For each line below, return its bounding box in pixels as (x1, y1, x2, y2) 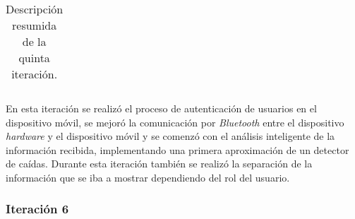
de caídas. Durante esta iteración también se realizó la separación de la (6, 156, 313, 171)
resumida (12, 17, 57, 33)
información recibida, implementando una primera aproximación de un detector (6, 142, 349, 157)
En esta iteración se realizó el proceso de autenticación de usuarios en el (6, 101, 317, 115)
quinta (18, 49, 50, 66)
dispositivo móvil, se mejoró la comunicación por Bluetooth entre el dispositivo (6, 114, 344, 129)
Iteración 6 (6, 200, 69, 218)
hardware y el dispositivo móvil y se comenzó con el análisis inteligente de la (6, 129, 335, 143)
